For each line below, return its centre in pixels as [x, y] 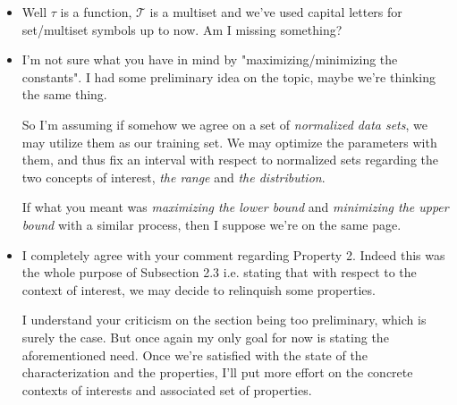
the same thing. [64, 94]
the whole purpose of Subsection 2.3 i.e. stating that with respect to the [219, 272]
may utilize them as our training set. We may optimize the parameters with [229, 142]
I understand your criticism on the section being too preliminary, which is [224, 320]
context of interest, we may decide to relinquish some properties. [199, 289]
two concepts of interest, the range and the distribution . [173, 177]
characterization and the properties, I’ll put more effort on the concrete [217, 372]
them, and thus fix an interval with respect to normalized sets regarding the [230, 160]
